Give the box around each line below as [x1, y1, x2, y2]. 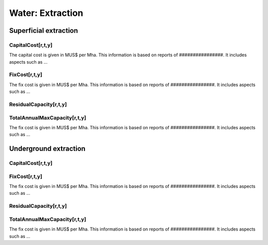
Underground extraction [9, 145, 86, 153]
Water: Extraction [9, 7, 83, 18]
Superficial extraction [9, 26, 78, 35]
